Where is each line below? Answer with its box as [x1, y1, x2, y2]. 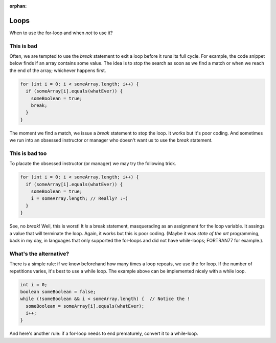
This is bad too [9, 150, 47, 157]
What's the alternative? [9, 250, 69, 257]
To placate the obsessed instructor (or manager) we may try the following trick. [9, 161, 176, 167]
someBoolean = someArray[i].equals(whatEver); [26, 303, 145, 309]
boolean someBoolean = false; [20, 289, 96, 294]
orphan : [9, 3, 27, 9]
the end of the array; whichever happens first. [9, 67, 106, 74]
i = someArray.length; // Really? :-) [31, 196, 128, 201]
